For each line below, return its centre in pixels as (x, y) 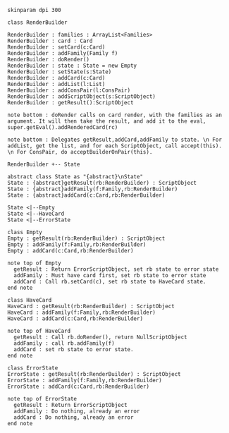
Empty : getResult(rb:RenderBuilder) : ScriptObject (86, 238)
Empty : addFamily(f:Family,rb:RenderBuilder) (77, 245)
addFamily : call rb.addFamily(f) (64, 343)
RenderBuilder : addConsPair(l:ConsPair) (69, 90)
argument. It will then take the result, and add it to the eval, (107, 121)
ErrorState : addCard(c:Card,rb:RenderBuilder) (79, 386)
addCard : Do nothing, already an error (74, 417)
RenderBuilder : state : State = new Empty (72, 66)
